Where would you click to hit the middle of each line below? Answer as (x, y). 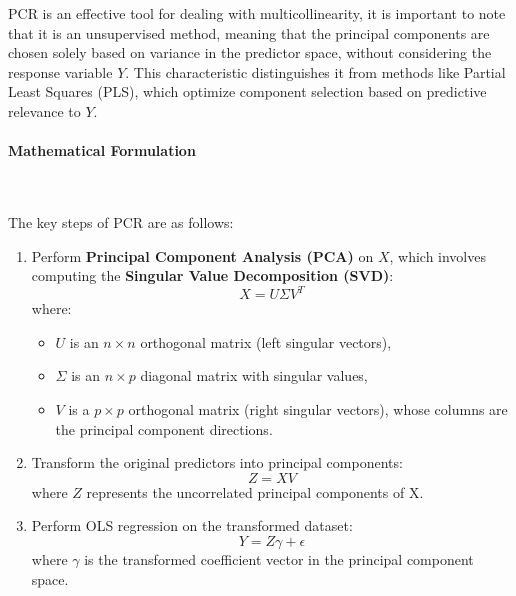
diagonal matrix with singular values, (254, 375)
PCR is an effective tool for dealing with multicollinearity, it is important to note (257, 13)
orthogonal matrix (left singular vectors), (266, 341)
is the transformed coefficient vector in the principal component (279, 558)
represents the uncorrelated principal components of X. (255, 491)
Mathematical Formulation (102, 150)
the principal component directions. (164, 428)
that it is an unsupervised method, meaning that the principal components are (249, 32)
